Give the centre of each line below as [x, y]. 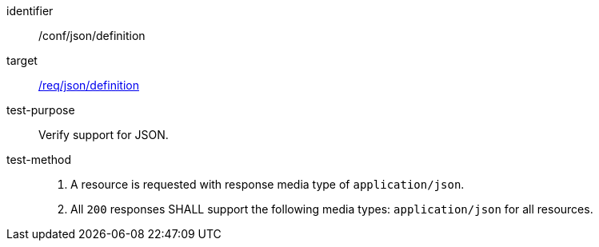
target [22, 60]
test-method [39, 159]
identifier [30, 11]
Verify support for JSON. [104, 135]
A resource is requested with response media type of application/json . [268, 184]
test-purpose [41, 110]
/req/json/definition [89, 85]
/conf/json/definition [92, 36]
